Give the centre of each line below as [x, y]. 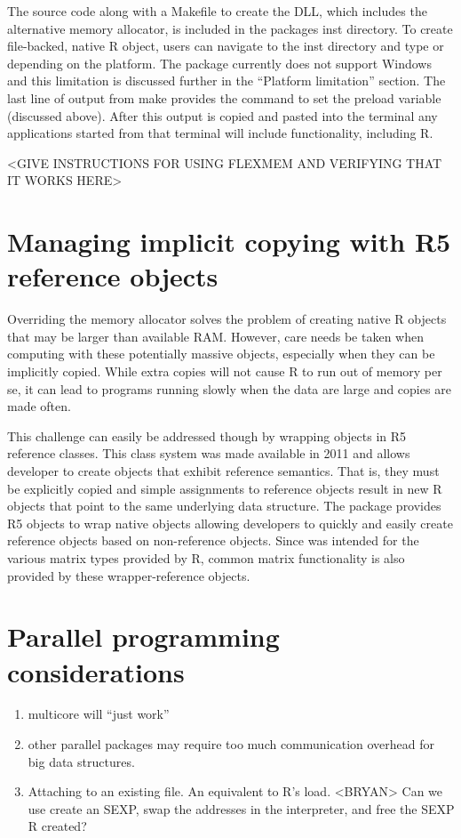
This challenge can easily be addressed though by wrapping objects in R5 [207, 435]
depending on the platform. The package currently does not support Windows [219, 63]
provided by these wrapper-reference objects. [129, 575]
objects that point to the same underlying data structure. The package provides [224, 506]
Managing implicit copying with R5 [229, 242]
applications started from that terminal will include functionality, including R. [220, 133]
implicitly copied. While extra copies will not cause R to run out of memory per [225, 371]
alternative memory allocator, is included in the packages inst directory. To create [230, 28]
